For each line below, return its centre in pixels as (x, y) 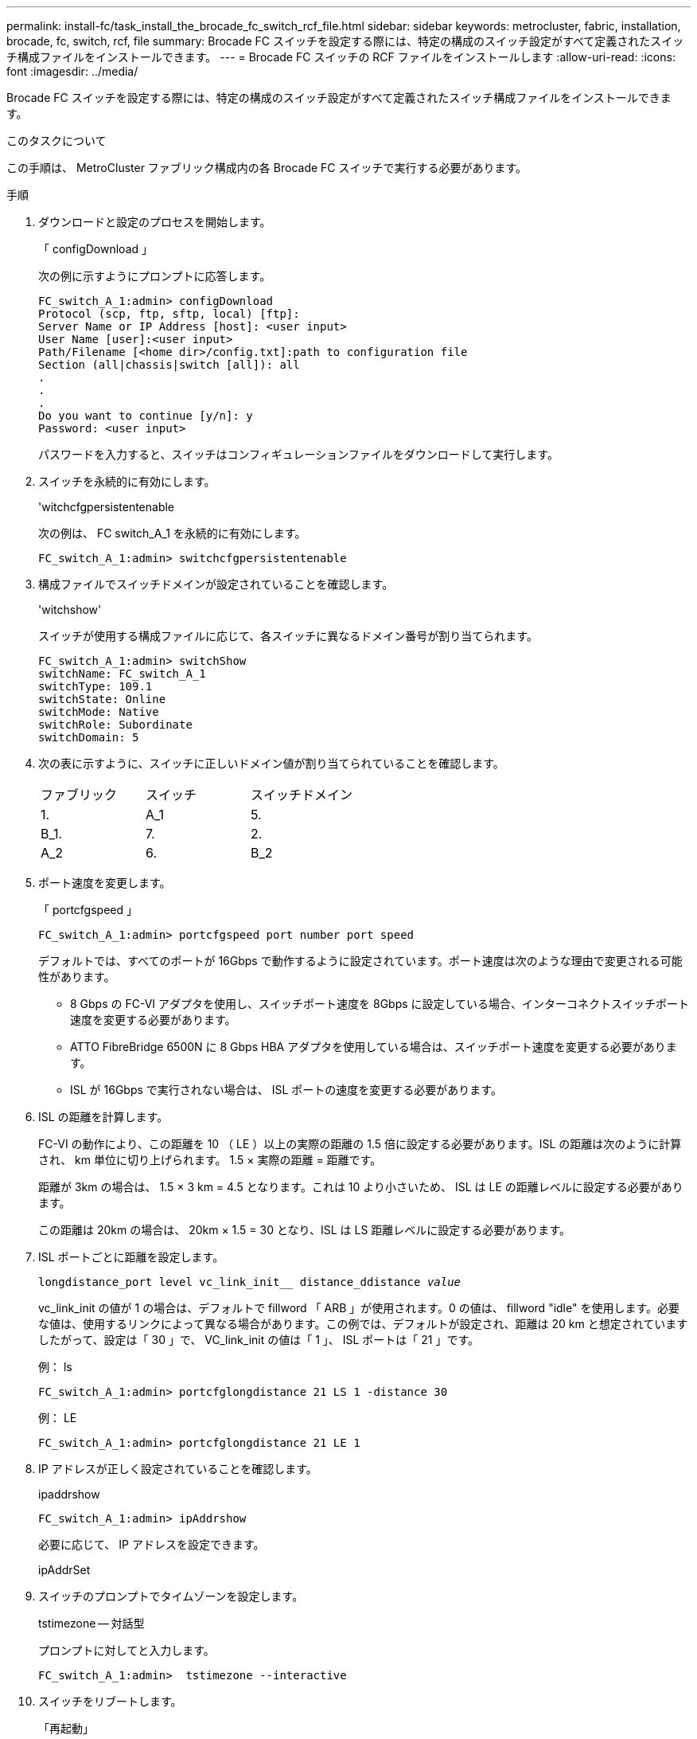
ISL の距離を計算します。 (103, 1117)
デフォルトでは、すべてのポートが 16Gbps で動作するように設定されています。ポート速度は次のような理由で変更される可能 (360, 961)
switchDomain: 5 (89, 737)
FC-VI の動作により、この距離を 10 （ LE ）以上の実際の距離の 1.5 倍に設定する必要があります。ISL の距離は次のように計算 (360, 1144)
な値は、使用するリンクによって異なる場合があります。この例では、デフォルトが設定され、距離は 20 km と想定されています (363, 1324)
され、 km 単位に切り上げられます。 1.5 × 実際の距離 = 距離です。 (210, 1160)
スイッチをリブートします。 (110, 1701)
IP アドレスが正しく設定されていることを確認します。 (178, 1469)
